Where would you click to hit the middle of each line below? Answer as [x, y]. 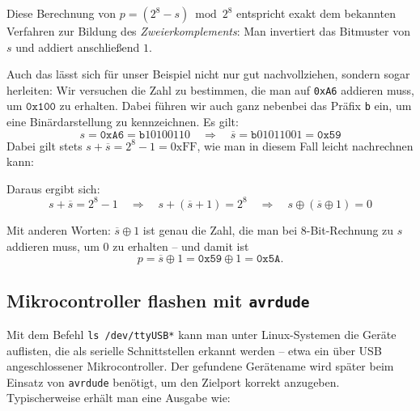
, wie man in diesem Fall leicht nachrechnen [305, 145]
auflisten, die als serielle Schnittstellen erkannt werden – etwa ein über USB [194, 350]
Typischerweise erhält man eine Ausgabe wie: [119, 398]
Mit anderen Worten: [59, 229]
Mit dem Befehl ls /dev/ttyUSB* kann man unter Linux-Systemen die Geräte [202, 334]
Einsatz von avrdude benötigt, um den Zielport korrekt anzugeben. [173, 381]
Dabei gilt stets [45, 145]
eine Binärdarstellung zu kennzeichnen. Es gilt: [123, 122]
